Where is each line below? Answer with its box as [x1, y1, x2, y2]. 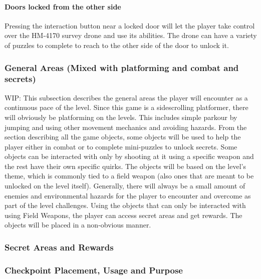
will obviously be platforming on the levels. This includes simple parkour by [5, 111, 237, 122]
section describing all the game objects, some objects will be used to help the [5, 131, 241, 142]
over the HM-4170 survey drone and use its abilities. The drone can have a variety [5, 30, 257, 40]
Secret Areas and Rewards [5, 240, 114, 253]
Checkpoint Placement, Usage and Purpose [5, 263, 183, 276]
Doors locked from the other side [5, 1, 121, 11]
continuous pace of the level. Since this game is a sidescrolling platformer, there [5, 102, 248, 112]
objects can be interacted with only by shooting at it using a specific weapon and [5, 151, 254, 161]
